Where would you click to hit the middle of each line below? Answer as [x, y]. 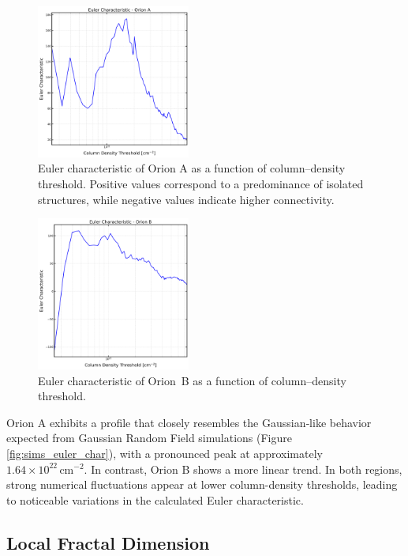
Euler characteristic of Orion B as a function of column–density [192, 380]
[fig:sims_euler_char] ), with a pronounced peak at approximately [165, 453]
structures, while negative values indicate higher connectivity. [186, 199]
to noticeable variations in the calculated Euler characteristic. [155, 499]
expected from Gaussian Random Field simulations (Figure [149, 438]
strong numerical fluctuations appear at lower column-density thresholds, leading [202, 484]
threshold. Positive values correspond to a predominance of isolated [201, 183]
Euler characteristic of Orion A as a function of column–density [192, 168]
